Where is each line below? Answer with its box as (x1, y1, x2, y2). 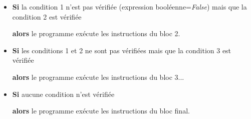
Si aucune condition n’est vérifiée (12, 88, 115, 99)
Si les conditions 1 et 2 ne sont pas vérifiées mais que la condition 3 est (12, 45, 231, 55)
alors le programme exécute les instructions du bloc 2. (12, 28, 180, 39)
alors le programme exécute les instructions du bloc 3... (12, 71, 184, 82)
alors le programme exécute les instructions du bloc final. (12, 105, 190, 116)
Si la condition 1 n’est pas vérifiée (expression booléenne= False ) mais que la (12, 2, 247, 12)
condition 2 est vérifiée (12, 11, 82, 22)
